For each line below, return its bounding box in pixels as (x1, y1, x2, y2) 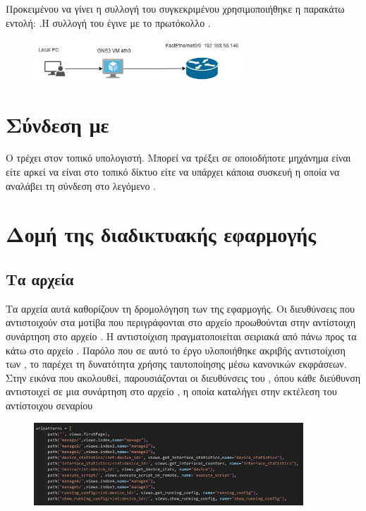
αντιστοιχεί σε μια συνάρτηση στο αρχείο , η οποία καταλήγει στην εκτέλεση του (6, 384, 337, 399)
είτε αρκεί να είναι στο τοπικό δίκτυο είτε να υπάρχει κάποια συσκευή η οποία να (6, 164, 340, 179)
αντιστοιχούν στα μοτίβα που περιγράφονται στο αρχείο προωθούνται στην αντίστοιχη (6, 315, 356, 330)
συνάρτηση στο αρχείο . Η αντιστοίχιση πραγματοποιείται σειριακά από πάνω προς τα (6, 328, 357, 343)
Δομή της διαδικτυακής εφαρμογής (6, 220, 317, 248)
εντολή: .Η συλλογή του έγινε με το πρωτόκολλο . (6, 15, 211, 30)
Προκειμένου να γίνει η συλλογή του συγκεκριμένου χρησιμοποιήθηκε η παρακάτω (6, 1, 345, 16)
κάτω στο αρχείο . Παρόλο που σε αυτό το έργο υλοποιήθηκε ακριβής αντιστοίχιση (6, 342, 346, 357)
